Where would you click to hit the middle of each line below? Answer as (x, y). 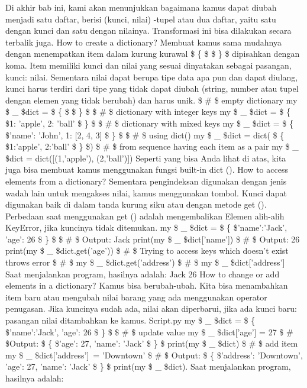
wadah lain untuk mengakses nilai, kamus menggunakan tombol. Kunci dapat (146, 193)
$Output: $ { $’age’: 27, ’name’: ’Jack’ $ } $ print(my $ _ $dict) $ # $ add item (152, 343)
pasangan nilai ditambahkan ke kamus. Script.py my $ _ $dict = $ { (130, 320)
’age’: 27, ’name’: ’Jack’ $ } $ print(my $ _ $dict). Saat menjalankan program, (148, 366)
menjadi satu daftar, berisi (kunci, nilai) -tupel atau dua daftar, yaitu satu (141, 19)
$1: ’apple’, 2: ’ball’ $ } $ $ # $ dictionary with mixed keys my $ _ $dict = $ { (149, 123)
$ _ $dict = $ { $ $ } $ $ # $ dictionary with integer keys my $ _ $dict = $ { (148, 111)
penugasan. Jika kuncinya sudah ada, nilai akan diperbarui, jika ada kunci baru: (151, 308)
